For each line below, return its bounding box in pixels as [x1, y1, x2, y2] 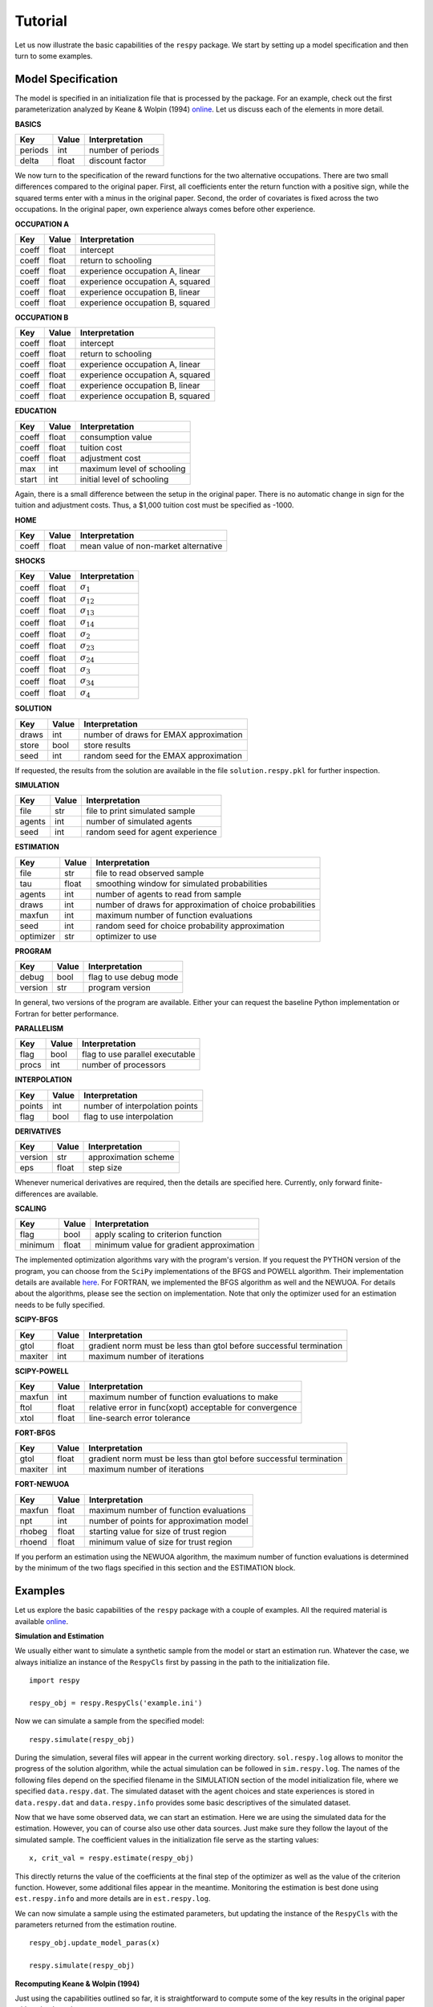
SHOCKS [14, 556, 46, 565]
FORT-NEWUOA [14, 1480, 70, 1489]
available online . [14, 1616, 68, 1626]
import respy [29, 1676, 80, 1685]
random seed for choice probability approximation [95, 920, 285, 931]
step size [88, 1162, 123, 1174]
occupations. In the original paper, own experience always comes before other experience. [14, 205, 316, 214]
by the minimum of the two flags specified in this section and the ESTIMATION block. [14, 1563, 296, 1573]
